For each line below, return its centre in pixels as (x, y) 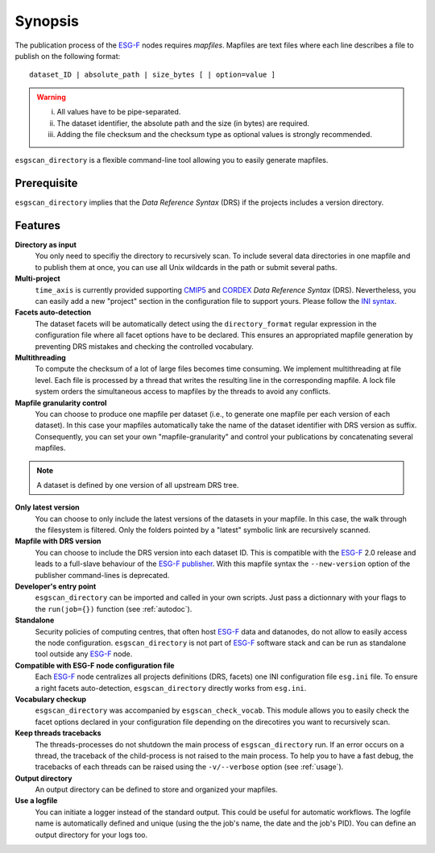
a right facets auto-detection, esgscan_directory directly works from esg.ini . (171, 688)
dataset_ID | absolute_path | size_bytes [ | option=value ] (152, 75)
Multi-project (37, 279)
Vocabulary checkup (51, 699)
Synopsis (47, 21)
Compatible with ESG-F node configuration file (95, 665)
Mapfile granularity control (61, 402)
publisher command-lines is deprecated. (102, 575)
